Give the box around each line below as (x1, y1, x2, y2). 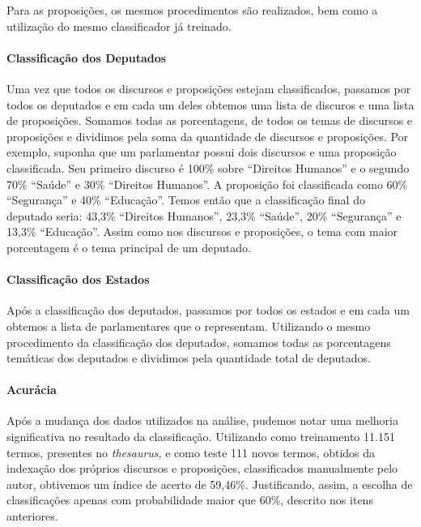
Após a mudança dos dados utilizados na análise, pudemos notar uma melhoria (6, 412, 398, 429)
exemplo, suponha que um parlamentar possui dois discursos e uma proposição (6, 144, 397, 161)
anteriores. (6, 508, 58, 525)
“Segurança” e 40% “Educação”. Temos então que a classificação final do (6, 191, 365, 208)
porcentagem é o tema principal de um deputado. (6, 238, 251, 255)
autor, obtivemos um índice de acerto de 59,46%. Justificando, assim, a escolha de (6, 475, 413, 492)
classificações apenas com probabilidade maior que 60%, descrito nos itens (6, 491, 373, 508)
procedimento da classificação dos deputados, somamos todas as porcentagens (6, 333, 391, 350)
